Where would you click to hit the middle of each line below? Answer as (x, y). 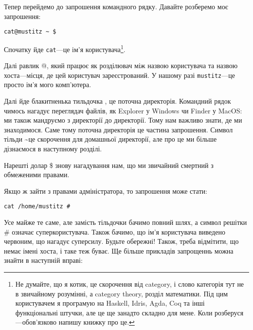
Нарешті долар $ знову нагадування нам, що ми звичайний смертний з (109, 165)
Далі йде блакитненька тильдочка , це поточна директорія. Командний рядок (117, 101)
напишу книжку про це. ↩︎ (97, 322)
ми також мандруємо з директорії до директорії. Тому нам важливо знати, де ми (123, 120)
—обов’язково (36, 322)
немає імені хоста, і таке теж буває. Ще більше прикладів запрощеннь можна (119, 250)
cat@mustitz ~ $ (30, 32)
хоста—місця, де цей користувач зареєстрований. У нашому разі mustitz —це (119, 75)
